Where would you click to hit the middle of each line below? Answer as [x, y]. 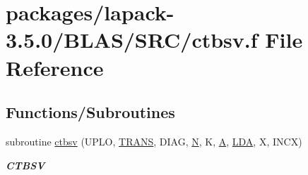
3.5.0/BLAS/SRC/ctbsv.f [132, 40]
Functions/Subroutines [90, 112]
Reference [55, 67]
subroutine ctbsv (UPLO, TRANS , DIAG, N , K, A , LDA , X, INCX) [154, 141]
